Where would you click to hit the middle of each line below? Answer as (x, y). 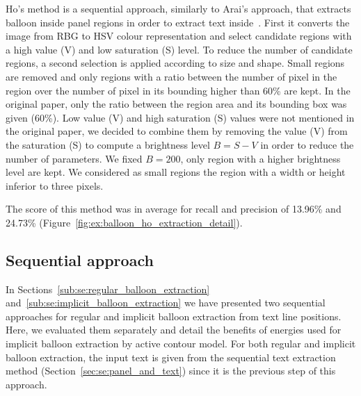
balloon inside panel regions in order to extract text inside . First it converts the (178, 22)
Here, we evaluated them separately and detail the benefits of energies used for (174, 330)
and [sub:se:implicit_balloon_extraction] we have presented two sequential (166, 303)
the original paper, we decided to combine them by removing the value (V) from (177, 131)
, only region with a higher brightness (260, 158)
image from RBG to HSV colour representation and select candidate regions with (179, 36)
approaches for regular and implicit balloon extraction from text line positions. (174, 316)
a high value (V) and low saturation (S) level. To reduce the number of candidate (179, 49)
